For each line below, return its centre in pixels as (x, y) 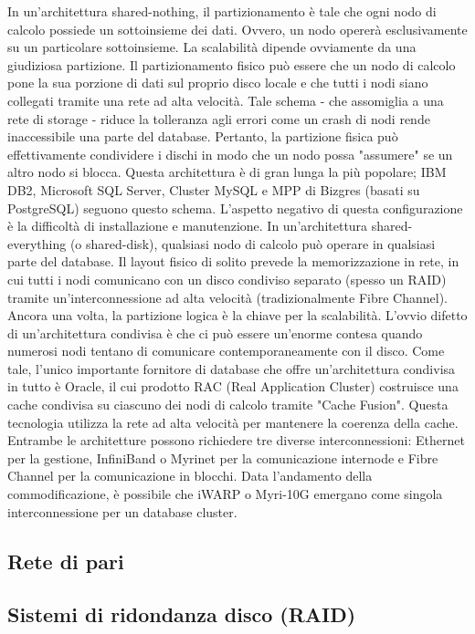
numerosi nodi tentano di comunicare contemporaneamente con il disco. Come (226, 351)
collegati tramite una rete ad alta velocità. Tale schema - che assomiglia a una (226, 100)
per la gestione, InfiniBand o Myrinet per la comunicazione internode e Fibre (223, 457)
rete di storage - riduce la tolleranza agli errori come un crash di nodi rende (219, 118)
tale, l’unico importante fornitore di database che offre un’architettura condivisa (232, 368)
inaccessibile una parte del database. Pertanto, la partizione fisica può (203, 136)
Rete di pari (66, 561)
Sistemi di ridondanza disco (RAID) (182, 614)
